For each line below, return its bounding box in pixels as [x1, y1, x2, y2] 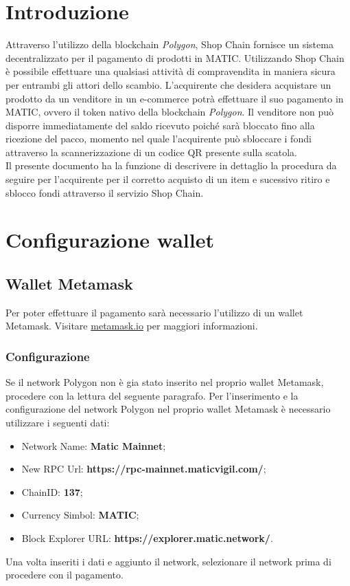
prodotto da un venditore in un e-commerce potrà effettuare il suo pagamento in [5, 91, 344, 105]
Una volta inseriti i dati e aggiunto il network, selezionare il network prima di [5, 554, 331, 568]
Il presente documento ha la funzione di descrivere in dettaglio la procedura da [5, 158, 337, 173]
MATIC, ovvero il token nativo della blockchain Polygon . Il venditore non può [5, 105, 334, 119]
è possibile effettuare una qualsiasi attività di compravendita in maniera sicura [5, 64, 336, 78]
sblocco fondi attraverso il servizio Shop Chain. [5, 185, 204, 199]
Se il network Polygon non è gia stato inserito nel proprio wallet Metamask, [5, 375, 324, 389]
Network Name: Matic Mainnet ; [21, 438, 166, 453]
